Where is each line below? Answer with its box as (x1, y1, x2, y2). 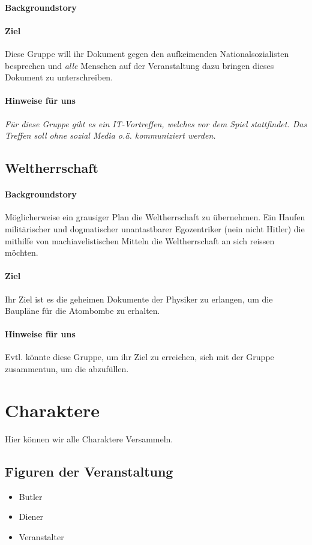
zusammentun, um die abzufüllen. (5, 363, 129, 375)
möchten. (5, 246, 38, 259)
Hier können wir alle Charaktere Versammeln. (5, 432, 173, 445)
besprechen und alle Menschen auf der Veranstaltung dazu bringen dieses (5, 59, 274, 71)
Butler (19, 490, 43, 502)
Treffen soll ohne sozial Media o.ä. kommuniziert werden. (5, 129, 216, 142)
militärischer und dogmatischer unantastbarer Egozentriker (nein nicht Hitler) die (5, 222, 305, 235)
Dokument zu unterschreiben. (5, 71, 113, 83)
